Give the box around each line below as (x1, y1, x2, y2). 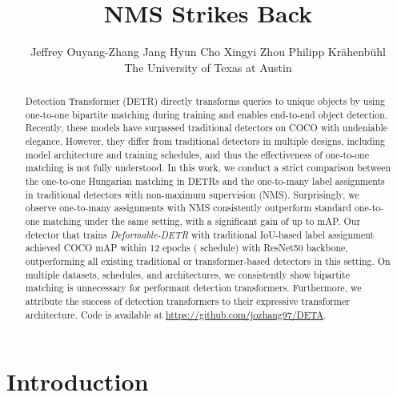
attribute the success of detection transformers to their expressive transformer (25, 294, 350, 307)
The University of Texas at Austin (124, 58, 292, 75)
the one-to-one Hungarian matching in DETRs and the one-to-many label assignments (25, 174, 385, 188)
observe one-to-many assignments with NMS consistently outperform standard (25, 201, 351, 215)
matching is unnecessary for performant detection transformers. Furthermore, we (25, 281, 362, 295)
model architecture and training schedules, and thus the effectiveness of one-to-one (25, 147, 369, 161)
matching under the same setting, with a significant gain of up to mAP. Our (42, 215, 361, 228)
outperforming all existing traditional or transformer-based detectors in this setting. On (25, 254, 391, 267)
